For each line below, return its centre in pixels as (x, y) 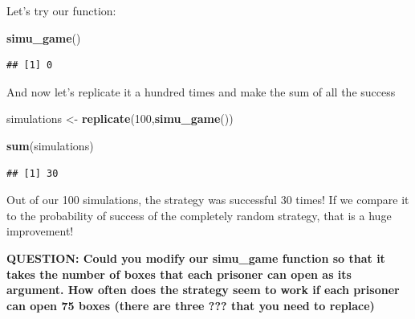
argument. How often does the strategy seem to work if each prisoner (203, 290)
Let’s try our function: (61, 10)
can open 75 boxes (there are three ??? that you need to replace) (191, 305)
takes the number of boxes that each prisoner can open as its (179, 274)
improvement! (40, 231)
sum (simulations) (50, 145)
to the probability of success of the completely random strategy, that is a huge (199, 215)
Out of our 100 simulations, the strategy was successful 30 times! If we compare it (208, 200)
